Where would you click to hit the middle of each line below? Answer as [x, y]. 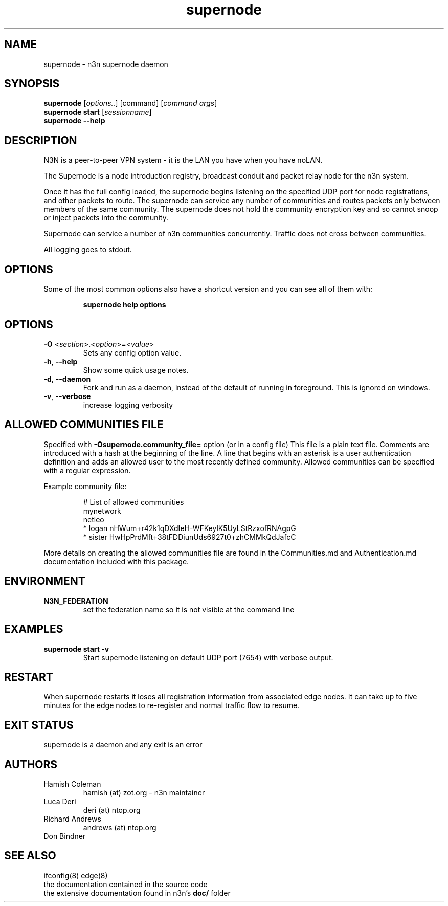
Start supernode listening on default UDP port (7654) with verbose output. [208, 657]
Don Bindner [65, 836]
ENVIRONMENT [45, 581]
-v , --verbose [67, 396]
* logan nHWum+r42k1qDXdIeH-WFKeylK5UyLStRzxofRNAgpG [189, 528]
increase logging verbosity [128, 405]
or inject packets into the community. [106, 218]
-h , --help [61, 361]
